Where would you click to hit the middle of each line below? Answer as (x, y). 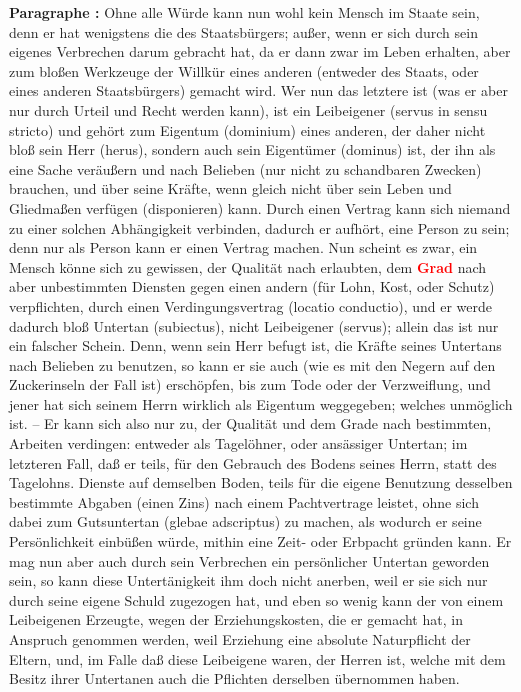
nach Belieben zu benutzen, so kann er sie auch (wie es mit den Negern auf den (252, 364)
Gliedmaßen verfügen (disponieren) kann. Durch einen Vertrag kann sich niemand (260, 207)
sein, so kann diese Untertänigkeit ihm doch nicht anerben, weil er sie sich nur (248, 580)
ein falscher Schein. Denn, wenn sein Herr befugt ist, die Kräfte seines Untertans (255, 345)
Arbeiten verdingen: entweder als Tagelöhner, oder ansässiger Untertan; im (238, 443)
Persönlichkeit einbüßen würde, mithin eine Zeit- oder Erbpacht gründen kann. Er (260, 541)
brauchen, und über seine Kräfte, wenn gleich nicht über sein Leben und (230, 188)
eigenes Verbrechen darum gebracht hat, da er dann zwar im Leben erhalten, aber (260, 51)
